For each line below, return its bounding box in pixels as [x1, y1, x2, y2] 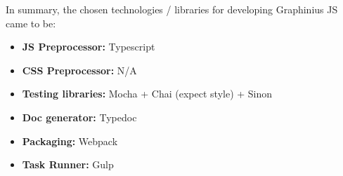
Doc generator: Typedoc [22, 109, 137, 124]
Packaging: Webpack [22, 133, 118, 148]
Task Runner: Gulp [22, 157, 114, 172]
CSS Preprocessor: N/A [22, 62, 137, 77]
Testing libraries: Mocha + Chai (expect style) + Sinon [22, 86, 273, 101]
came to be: [6, 15, 56, 30]
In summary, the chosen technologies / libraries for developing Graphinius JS [6, 2, 338, 16]
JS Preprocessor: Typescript [22, 39, 155, 54]
